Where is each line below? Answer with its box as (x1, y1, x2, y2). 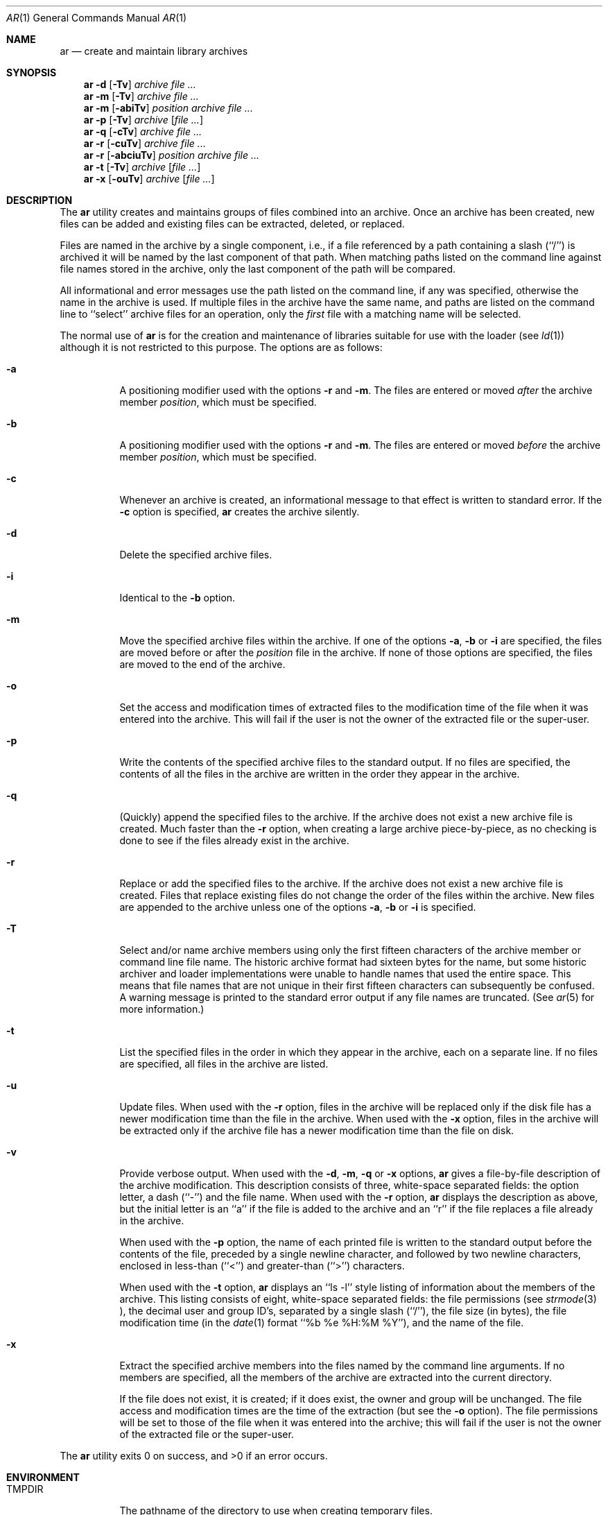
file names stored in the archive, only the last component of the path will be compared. (60, 263, 456, 275)
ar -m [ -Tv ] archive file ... (83, 90, 199, 102)
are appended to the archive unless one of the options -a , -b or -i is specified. (119, 901, 476, 913)
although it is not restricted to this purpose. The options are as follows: (60, 341, 383, 353)
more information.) (119, 1003, 205, 1015)
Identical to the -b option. (119, 592, 236, 604)
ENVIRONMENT (6, 1471, 80, 1483)
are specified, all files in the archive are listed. (119, 1058, 329, 1070)
